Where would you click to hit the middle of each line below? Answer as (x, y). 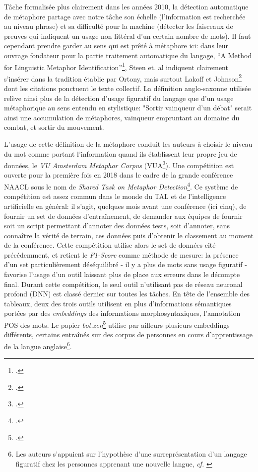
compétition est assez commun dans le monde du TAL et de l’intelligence (115, 196)
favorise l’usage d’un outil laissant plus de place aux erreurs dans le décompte (122, 274)
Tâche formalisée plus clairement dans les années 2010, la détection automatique (126, 6)
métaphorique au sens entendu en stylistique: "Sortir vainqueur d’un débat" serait (128, 108)
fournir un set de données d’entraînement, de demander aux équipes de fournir (123, 216)
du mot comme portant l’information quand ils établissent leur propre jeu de (121, 153)
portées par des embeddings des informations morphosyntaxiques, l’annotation (122, 313)
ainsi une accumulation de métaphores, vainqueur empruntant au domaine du (122, 117)
